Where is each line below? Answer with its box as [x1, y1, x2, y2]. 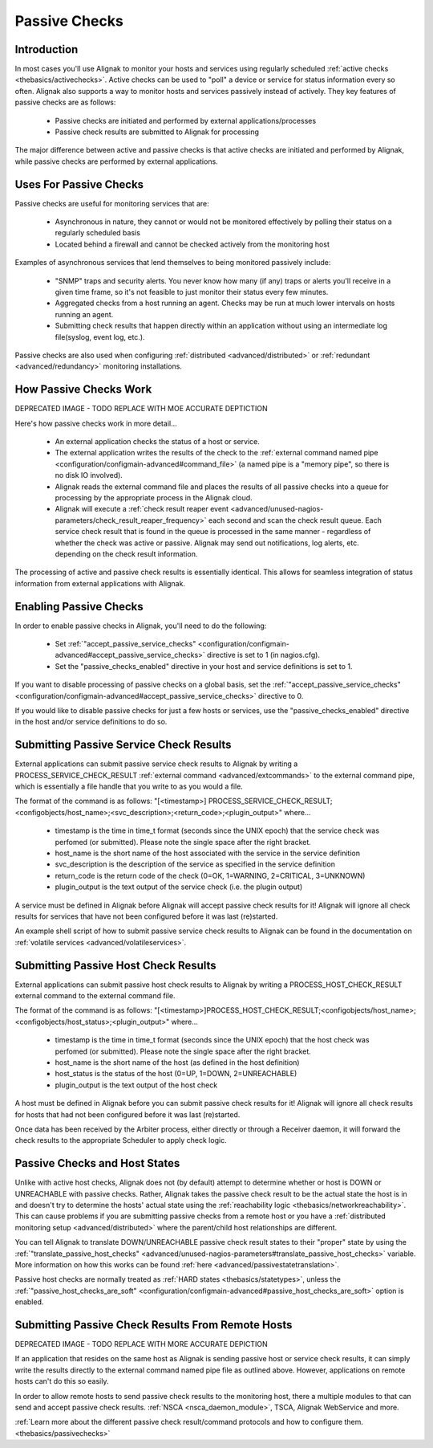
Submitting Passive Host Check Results [14, 958, 216, 972]
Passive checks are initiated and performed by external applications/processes [55, 116, 317, 125]
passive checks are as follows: [14, 97, 116, 108]
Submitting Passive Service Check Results [14, 738, 232, 752]
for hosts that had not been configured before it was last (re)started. [14, 1109, 241, 1120]
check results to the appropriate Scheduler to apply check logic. [14, 1136, 228, 1145]
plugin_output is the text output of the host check [55, 1080, 218, 1090]
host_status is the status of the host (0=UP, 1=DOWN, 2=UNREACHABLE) [55, 1069, 297, 1079]
